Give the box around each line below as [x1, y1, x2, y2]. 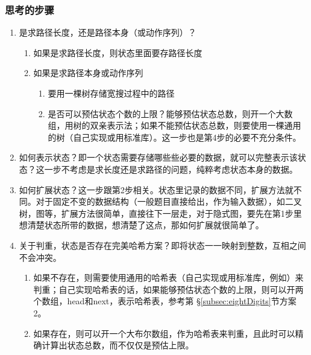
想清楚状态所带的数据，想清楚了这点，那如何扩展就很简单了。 [19, 219, 264, 231]
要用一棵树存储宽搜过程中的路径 [48, 87, 175, 99]
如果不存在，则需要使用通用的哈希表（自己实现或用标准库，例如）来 [33, 271, 304, 284]
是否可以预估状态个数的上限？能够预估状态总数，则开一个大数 [48, 107, 293, 120]
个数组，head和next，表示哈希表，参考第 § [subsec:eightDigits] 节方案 [33, 295, 297, 307]
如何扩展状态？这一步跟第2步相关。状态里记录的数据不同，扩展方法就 [19, 183, 294, 196]
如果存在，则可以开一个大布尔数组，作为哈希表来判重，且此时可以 [33, 327, 295, 339]
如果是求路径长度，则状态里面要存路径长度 [33, 46, 203, 59]
